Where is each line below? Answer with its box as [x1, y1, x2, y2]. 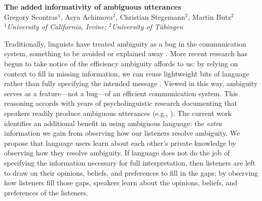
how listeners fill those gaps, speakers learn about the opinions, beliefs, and [4, 177, 238, 188]
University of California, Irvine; [7, 21, 106, 32]
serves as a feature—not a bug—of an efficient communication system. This [4, 88, 238, 98]
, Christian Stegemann [116, 11, 185, 22]
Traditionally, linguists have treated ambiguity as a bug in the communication [4, 38, 246, 49]
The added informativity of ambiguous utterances [4, 2, 181, 12]
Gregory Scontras [4, 11, 58, 22]
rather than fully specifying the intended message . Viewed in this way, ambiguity [4, 78, 258, 89]
